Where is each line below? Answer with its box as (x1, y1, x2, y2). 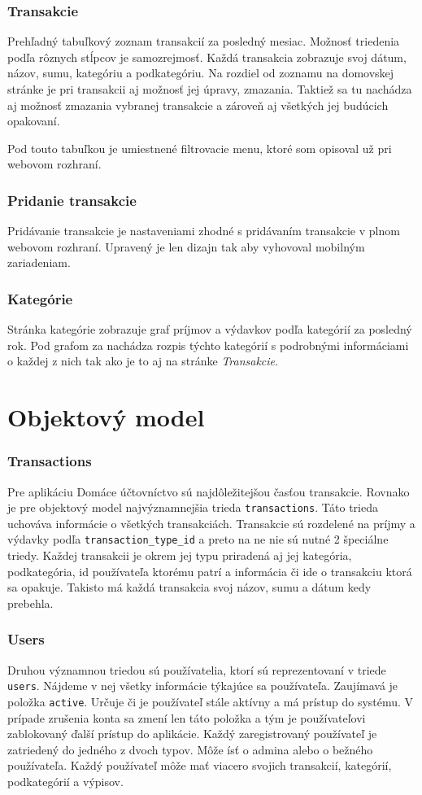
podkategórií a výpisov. (7, 772, 124, 789)
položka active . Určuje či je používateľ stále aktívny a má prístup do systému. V (7, 692, 414, 710)
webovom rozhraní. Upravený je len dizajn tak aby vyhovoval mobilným (7, 238, 365, 255)
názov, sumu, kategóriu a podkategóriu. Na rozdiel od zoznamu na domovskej (7, 64, 394, 81)
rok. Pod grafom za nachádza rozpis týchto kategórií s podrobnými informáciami (7, 336, 409, 353)
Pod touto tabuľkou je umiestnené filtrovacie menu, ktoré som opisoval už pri (7, 139, 392, 156)
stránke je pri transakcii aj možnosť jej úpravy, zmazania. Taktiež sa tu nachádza (7, 81, 412, 97)
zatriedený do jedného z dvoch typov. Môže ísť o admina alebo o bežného (7, 740, 373, 758)
